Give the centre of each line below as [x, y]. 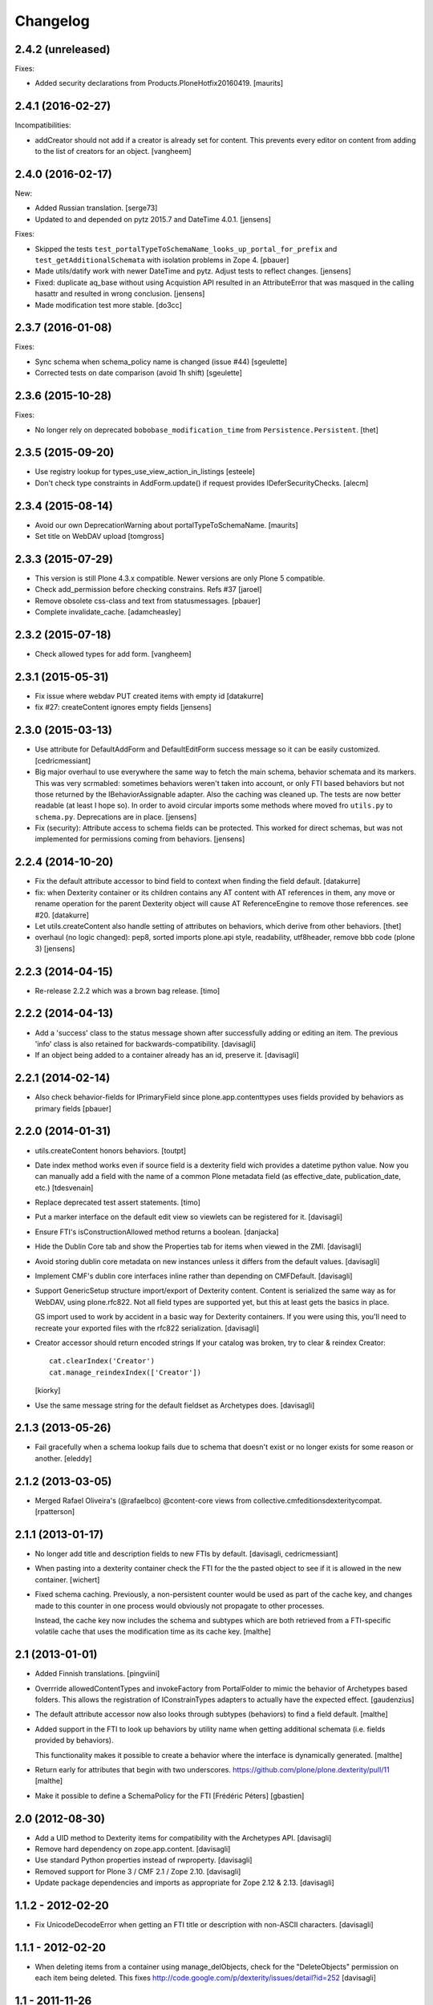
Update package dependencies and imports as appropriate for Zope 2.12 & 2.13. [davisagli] [184, 1883]
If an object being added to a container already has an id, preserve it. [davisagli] [167, 1055]
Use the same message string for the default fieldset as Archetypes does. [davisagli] [175, 1405]
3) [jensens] [55, 948]
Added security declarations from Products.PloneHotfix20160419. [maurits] [159, 83]
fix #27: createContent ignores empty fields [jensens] [123, 707]
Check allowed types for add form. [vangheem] [113, 654]
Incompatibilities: [43, 125]
